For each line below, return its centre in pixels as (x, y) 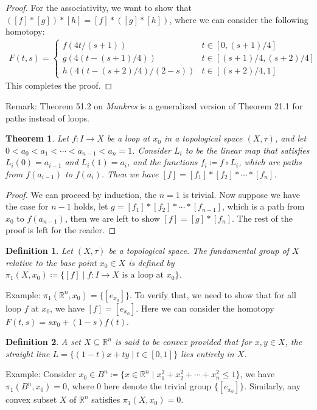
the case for (27, 206)
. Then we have (130, 173)
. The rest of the (262, 218)
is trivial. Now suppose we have (241, 194)
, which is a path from (263, 206)
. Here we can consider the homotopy (205, 308)
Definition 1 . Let (39, 250)
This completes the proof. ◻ (59, 85)
